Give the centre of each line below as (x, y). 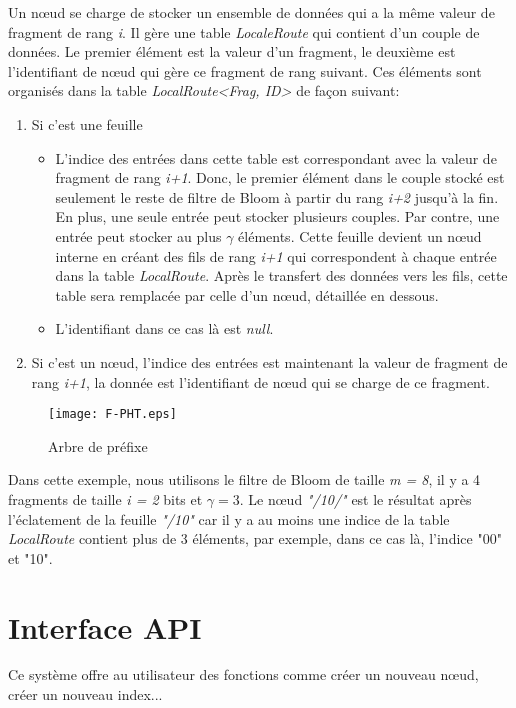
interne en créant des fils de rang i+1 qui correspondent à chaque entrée (276, 255)
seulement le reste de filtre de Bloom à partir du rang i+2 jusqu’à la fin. (277, 196)
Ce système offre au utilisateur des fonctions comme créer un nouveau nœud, (243, 674)
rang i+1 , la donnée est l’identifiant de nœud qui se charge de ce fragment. (260, 381)
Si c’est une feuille (87, 123)
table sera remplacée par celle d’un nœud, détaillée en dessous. (247, 294)
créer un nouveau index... (85, 694)
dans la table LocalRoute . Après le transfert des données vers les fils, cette (281, 275)
